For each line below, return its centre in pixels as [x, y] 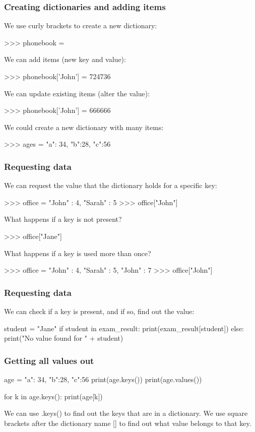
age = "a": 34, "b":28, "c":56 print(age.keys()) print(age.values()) [103, 379]
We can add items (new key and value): [65, 59]
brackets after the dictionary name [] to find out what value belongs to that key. [128, 423]
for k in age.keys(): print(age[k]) [53, 396]
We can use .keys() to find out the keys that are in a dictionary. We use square [126, 413]
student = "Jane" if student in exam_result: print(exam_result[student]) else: [124, 328]
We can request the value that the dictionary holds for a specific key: [111, 185]
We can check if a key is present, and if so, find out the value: [99, 311]
